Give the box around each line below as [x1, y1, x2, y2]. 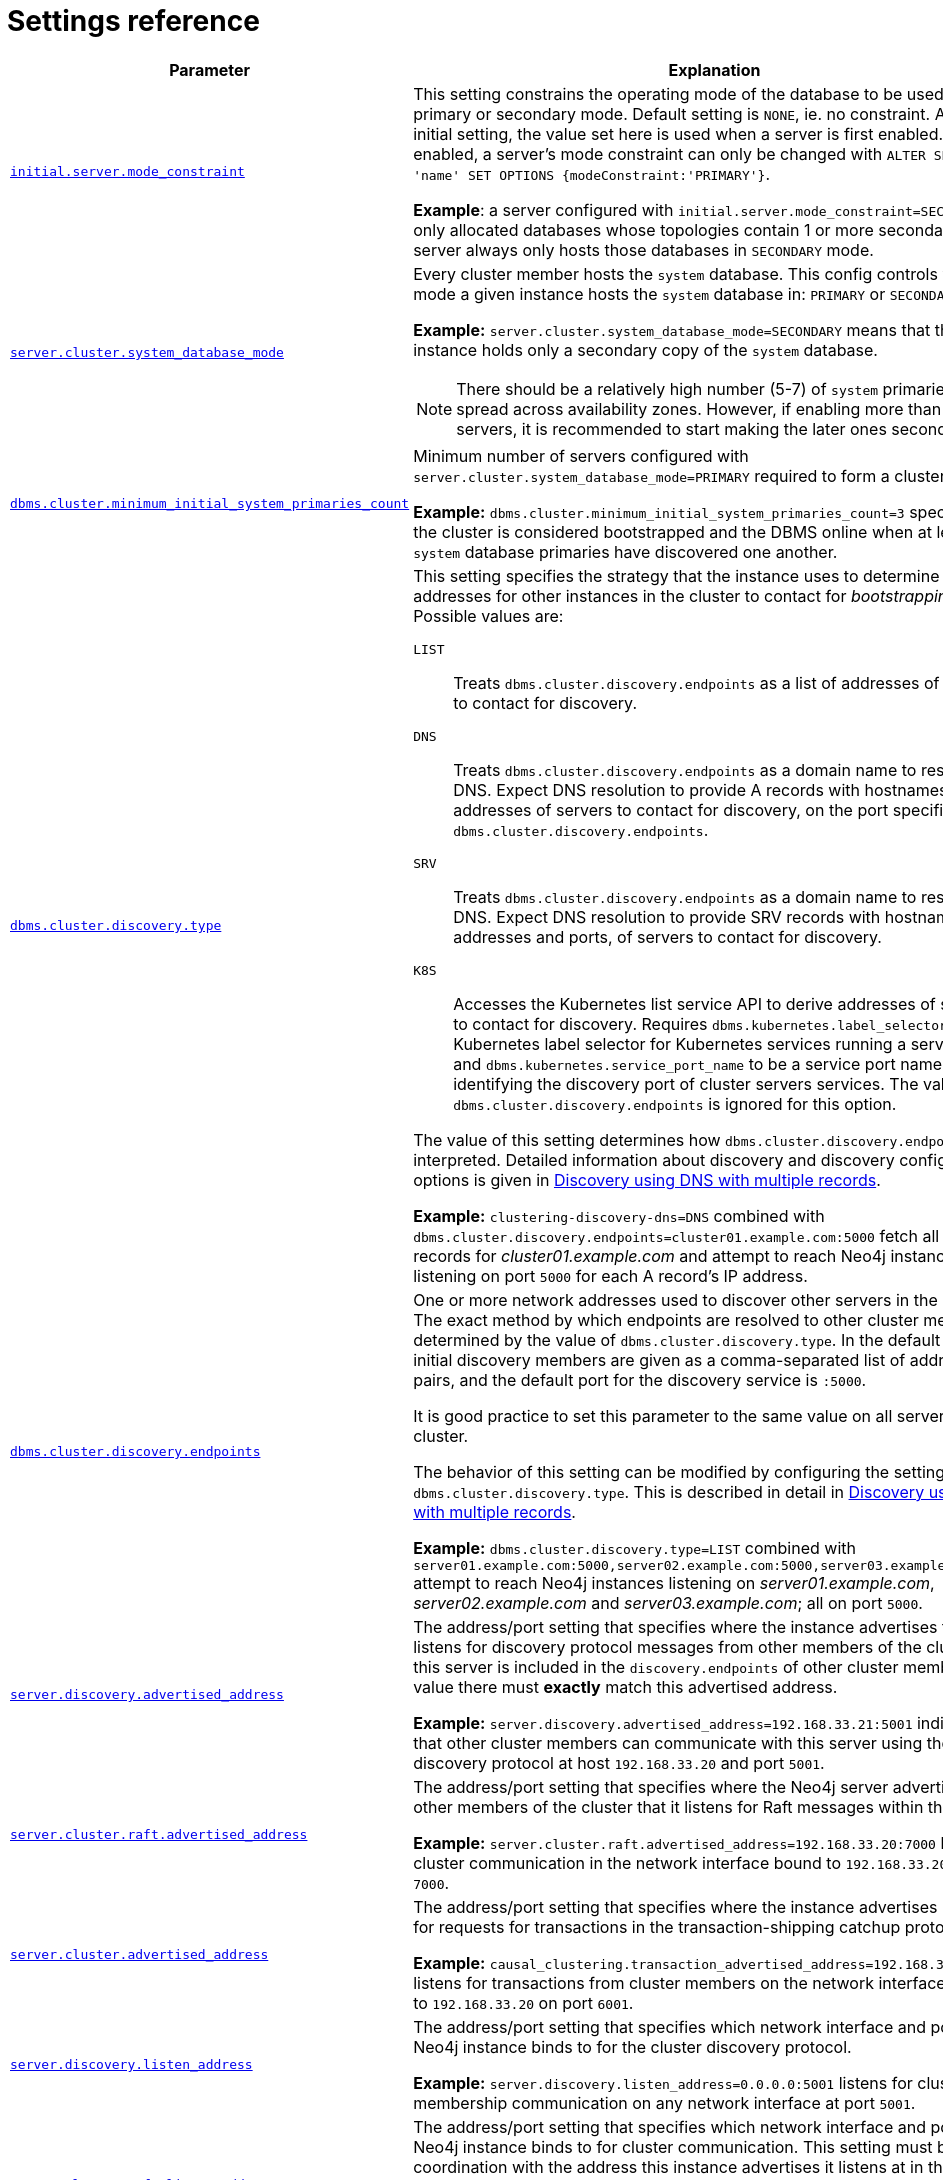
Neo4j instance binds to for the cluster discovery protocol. [413, 2036, 852, 2057]
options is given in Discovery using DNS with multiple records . [413, 1169, 881, 1190]
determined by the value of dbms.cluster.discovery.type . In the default [413, 1329, 941, 1350]
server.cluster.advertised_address [10, 1947, 269, 1963]
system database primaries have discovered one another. [413, 541, 838, 562]
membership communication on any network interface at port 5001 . [413, 2092, 916, 2113]
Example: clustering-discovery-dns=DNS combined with [413, 1205, 825, 1226]
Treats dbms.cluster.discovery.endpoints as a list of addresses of [453, 672, 940, 693]
